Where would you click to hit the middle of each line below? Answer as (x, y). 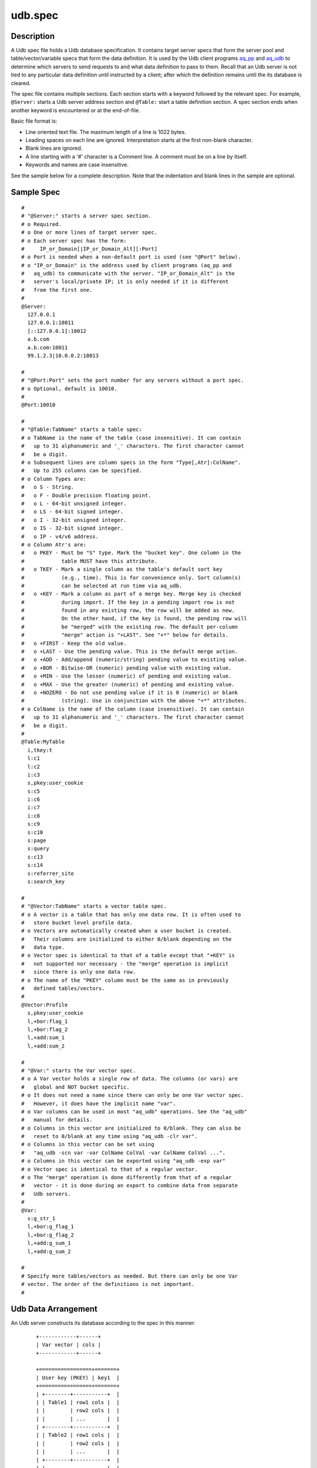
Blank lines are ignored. (54, 148)
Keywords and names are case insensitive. (77, 165)
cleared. (21, 83)
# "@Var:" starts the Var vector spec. (79, 1070)
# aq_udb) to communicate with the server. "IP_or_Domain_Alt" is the (128, 274)
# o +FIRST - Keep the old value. (74, 643)
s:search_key (46, 881)
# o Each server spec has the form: (74, 240)
